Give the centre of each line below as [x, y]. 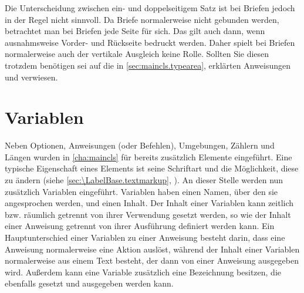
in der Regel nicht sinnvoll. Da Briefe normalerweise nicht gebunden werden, [142, 19]
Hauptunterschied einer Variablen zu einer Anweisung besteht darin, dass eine [145, 238]
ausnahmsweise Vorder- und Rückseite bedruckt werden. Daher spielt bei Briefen [150, 42]
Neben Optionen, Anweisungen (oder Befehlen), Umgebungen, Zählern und [140, 145]
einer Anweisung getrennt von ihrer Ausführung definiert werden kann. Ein [140, 226]
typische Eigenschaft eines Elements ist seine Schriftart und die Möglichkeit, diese [152, 168]
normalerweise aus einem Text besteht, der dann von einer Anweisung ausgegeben [152, 260]
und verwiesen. [31, 77]
